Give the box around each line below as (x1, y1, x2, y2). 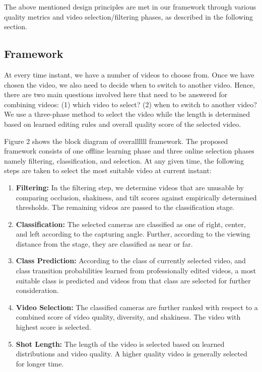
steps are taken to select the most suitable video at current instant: (4, 165, 212, 176)
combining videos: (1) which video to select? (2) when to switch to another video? (4, 99, 257, 109)
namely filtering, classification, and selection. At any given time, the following (4, 155, 244, 166)
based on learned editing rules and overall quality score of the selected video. (4, 118, 241, 129)
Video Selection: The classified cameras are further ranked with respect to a (16, 302, 258, 312)
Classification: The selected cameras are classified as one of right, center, (16, 218, 246, 229)
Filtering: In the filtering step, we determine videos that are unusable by (16, 182, 244, 192)
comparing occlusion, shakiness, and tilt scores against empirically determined (16, 192, 257, 202)
